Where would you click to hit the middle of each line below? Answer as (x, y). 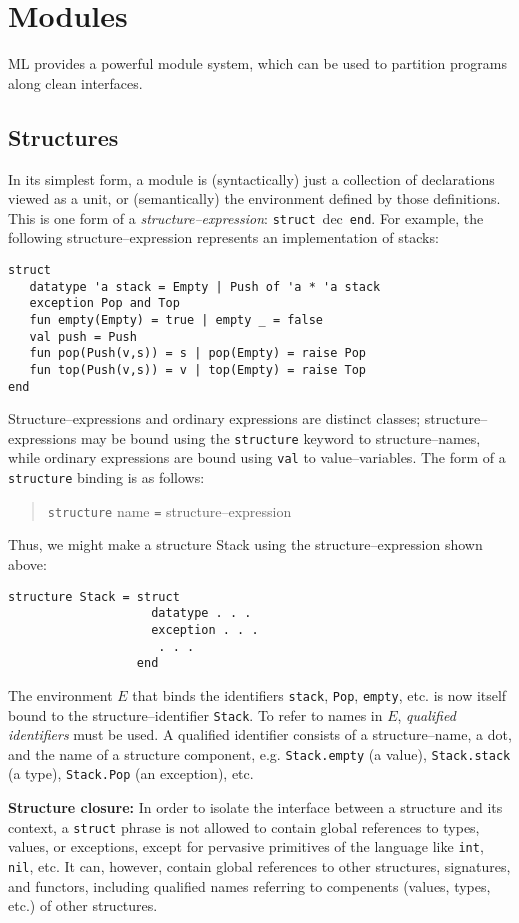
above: (27, 564)
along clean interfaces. (75, 82)
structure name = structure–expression (169, 510)
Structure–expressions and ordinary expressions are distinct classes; (214, 418)
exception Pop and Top (104, 303)
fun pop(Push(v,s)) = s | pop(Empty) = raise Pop (197, 353)
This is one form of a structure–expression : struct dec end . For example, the (246, 217)
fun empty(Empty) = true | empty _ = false (176, 319)
